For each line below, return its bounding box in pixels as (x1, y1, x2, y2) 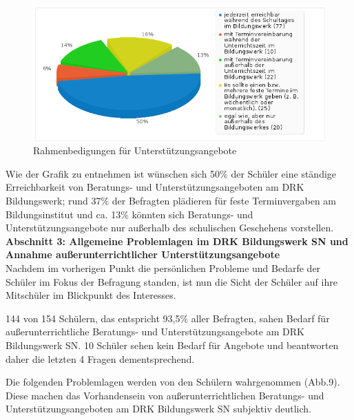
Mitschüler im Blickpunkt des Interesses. (6, 288, 176, 302)
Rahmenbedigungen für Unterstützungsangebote (33, 143, 237, 158)
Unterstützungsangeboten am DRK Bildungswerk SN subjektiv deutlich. (6, 401, 311, 416)
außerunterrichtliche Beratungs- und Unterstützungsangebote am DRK (6, 324, 304, 339)
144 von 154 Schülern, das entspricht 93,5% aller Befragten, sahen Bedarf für (6, 311, 330, 325)
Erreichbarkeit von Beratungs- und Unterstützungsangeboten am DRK (6, 180, 304, 194)
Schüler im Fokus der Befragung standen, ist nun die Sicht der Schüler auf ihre (6, 274, 337, 288)
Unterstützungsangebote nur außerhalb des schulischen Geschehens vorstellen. (6, 220, 334, 235)
